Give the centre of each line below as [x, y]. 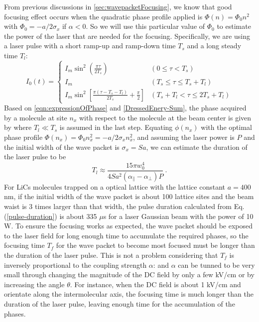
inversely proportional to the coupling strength [75, 265]
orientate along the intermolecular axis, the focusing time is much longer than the [129, 294]
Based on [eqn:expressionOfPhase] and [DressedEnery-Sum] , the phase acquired [125, 108]
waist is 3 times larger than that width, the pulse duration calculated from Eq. [124, 206]
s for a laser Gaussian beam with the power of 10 [178, 216]
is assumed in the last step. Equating [116, 127]
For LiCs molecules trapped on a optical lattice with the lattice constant [115, 186]
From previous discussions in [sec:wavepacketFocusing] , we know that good [118, 6]
